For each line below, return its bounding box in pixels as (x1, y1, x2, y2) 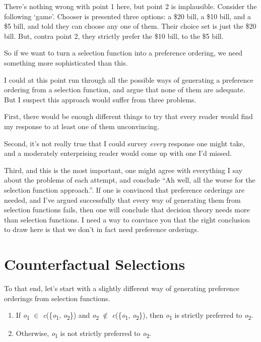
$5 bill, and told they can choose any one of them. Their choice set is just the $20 (4, 21, 256, 31)
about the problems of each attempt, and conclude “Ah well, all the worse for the (4, 175, 255, 185)
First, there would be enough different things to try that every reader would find (4, 111, 253, 122)
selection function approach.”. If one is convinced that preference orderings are (4, 184, 245, 195)
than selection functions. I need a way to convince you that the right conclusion (4, 214, 250, 224)
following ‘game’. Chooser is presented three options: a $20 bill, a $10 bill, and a (4, 11, 251, 21)
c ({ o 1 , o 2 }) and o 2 (43, 310, 99, 321)
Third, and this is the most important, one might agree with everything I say (4, 164, 242, 175)
